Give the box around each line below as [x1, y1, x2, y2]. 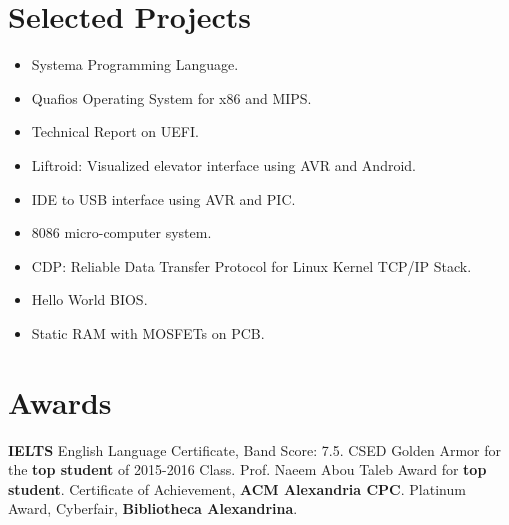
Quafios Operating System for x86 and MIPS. [31, 87, 312, 108]
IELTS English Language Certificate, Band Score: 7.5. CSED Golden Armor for [8, 439, 502, 460]
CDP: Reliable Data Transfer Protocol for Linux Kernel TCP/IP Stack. [31, 255, 472, 276]
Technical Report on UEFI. [31, 121, 199, 142]
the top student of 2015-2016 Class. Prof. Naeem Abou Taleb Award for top [8, 459, 487, 480]
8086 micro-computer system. [31, 222, 212, 243]
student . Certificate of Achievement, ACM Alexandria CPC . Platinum [8, 478, 466, 499]
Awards [8, 381, 112, 422]
